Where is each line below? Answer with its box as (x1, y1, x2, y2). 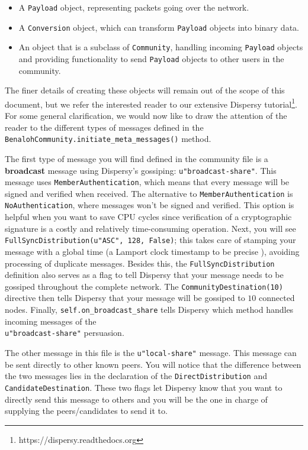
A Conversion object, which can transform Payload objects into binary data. (18, 21, 299, 33)
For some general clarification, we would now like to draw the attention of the (5, 109, 287, 122)
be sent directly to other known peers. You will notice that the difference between (5, 358, 301, 370)
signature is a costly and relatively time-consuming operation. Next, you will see (5, 222, 296, 234)
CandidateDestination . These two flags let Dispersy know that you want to (5, 381, 283, 393)
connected (258, 292, 295, 304)
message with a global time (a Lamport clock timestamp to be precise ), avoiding (5, 245, 300, 257)
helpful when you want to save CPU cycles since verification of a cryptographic (5, 211, 292, 223)
